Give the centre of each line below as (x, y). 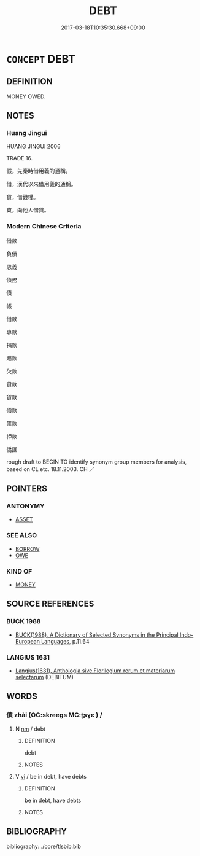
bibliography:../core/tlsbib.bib (44, 846)
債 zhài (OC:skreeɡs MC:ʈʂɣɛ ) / (54, 715)
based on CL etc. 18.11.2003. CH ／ (51, 469)
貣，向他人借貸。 (28, 210)
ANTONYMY (25, 506)
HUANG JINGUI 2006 (33, 146)
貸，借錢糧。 (22, 197)
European (27, 641)
